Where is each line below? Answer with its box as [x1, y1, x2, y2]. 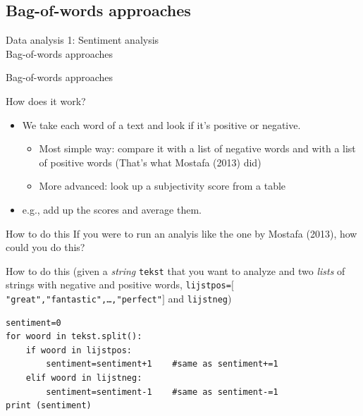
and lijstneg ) [168, 291, 232, 306]
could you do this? [6, 240, 85, 255]
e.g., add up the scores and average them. [22, 202, 202, 216]
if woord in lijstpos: [25, 345, 132, 355]
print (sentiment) [6, 400, 92, 411]
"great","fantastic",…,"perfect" [6, 295, 162, 305]
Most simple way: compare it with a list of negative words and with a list [39, 141, 356, 156]
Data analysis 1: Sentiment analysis [6, 32, 159, 47]
